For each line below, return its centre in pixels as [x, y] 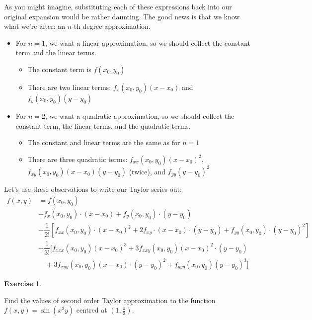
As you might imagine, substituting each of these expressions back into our [118, 6]
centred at [92, 310]
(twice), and [147, 171]
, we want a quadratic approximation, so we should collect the [140, 116]
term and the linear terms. [56, 52]
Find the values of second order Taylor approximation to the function [110, 300]
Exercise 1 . [23, 283]
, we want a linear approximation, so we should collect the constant [148, 42]
